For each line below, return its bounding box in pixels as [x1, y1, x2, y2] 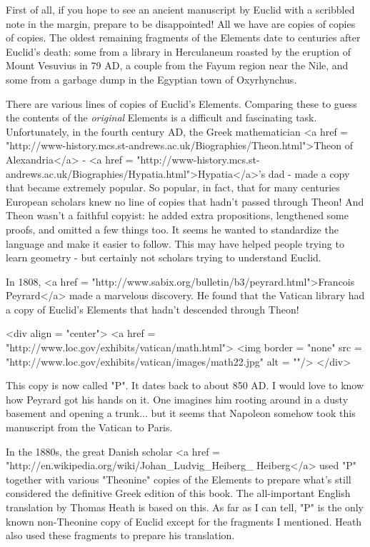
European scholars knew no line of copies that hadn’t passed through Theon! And [6, 194, 364, 209]
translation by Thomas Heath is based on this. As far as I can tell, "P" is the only [6, 500, 364, 514]
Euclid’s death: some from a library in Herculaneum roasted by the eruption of [6, 44, 351, 59]
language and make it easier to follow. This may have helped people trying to [6, 236, 344, 251]
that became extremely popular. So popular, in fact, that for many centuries [6, 180, 340, 195]
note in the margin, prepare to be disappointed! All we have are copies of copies [6, 16, 356, 31]
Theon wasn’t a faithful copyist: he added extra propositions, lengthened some [6, 208, 349, 223]
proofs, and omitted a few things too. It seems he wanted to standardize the [6, 221, 339, 236]
